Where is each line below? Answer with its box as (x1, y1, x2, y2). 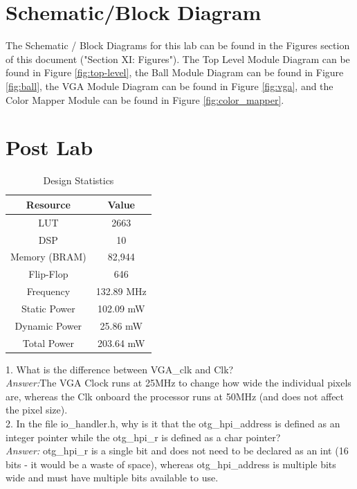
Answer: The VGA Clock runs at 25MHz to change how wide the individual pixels (6, 375, 351, 390)
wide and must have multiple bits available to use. (6, 470, 219, 485)
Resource (26, 197, 71, 211)
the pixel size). (6, 402, 68, 417)
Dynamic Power (15, 318, 82, 332)
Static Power (21, 301, 75, 315)
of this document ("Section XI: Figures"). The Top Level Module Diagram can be (6, 51, 350, 66)
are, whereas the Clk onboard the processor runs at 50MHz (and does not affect (6, 389, 345, 403)
